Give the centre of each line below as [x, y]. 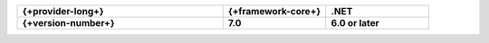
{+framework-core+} [274, 11]
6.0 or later [355, 23]
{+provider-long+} [63, 11]
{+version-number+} [68, 23]
